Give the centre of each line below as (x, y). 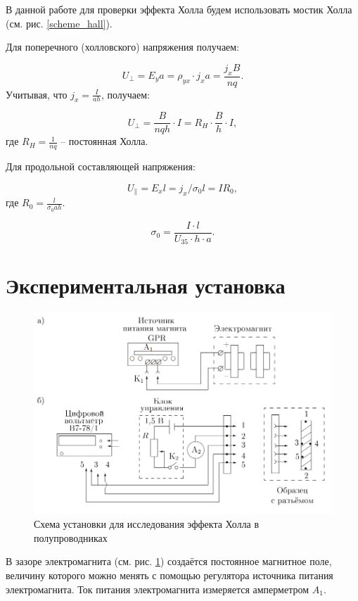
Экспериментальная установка (146, 285)
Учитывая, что (37, 94)
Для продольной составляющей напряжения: (101, 166)
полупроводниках (71, 537)
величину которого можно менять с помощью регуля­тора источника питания (170, 575)
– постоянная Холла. (104, 141)
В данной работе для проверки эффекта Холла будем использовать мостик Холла (179, 9)
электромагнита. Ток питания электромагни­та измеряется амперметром (158, 589)
